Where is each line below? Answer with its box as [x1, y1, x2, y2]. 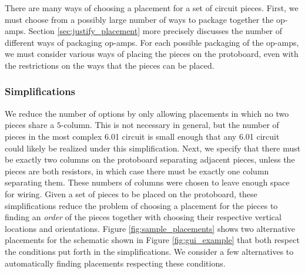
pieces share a [5, 119, 55, 131]
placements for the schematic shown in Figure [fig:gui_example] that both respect [5, 234, 300, 246]
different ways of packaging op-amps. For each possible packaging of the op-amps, [5, 36, 299, 48]
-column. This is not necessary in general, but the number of [61, 119, 279, 131]
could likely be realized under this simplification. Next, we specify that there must [5, 141, 301, 154]
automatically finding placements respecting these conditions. [5, 257, 226, 269]
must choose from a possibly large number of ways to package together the [5, 13, 274, 25]
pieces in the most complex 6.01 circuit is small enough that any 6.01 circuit [5, 130, 280, 142]
